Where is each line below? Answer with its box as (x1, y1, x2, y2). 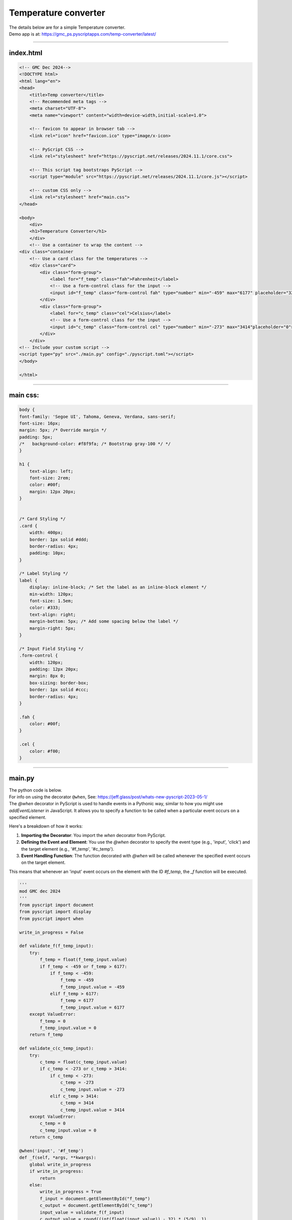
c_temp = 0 (39, 1120, 66, 1126)
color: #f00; (29, 748, 61, 754)
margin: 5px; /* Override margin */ (19, 427, 107, 433)
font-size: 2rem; (29, 475, 71, 481)
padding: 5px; (19, 434, 53, 440)
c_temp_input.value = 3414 (60, 1107, 125, 1113)
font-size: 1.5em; (29, 598, 73, 604)
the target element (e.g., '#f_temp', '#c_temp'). (21, 846, 114, 852)
